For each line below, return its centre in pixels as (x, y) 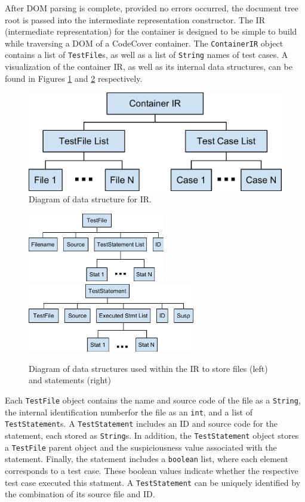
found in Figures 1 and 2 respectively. (74, 78)
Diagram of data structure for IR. (90, 199)
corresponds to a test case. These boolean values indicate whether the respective (152, 470)
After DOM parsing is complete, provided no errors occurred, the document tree (152, 8)
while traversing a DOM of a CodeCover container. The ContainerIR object (144, 43)
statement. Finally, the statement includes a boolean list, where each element (147, 459)
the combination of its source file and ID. (80, 494)
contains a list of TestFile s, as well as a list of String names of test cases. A (147, 55)
